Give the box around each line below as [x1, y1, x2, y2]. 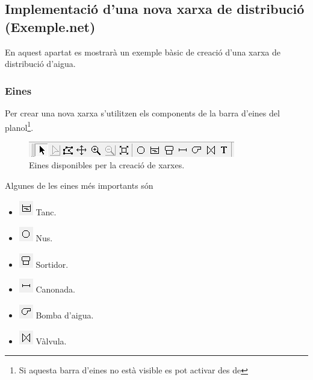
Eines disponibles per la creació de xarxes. [29, 159, 185, 171]
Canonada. [36, 283, 75, 296]
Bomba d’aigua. [36, 309, 94, 321]
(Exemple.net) [5, 17, 96, 36]
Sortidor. [36, 258, 69, 270]
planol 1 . [5, 119, 34, 133]
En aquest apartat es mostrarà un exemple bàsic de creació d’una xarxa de [5, 45, 281, 58]
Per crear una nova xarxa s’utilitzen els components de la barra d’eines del [5, 107, 280, 119]
